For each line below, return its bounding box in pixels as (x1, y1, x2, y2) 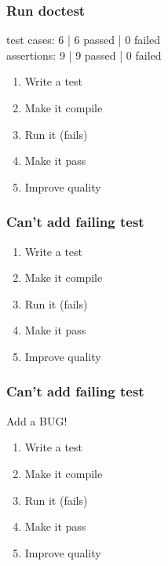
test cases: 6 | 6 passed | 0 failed (6, 31, 160, 48)
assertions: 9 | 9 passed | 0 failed (6, 46, 162, 63)
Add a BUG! (6, 412, 68, 429)
